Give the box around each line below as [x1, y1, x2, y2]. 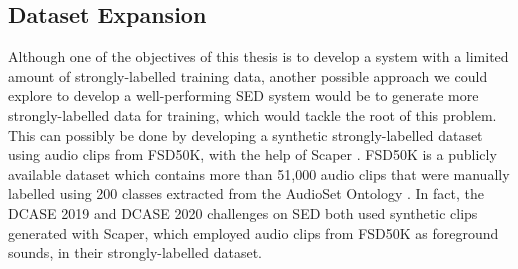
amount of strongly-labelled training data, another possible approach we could [8, 65, 488, 86]
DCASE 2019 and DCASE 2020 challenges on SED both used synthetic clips [8, 202, 478, 223]
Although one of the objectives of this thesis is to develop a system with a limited [8, 46, 509, 67]
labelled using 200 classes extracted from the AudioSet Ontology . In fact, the [8, 183, 484, 204]
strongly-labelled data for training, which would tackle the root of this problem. [8, 104, 497, 125]
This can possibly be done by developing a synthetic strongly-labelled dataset [8, 124, 483, 145]
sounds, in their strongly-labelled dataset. [8, 242, 262, 263]
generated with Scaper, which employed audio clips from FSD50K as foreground [8, 222, 499, 243]
